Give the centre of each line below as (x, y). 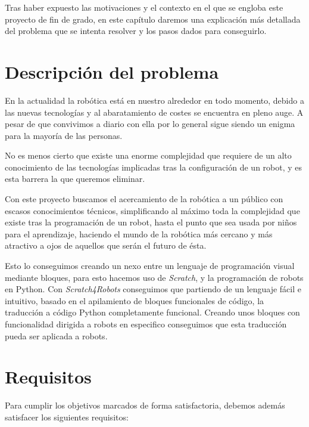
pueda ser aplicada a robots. (56, 335)
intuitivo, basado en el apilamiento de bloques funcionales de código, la (135, 300)
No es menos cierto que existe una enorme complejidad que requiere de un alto (148, 155)
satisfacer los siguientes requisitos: (67, 417)
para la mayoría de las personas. (64, 135)
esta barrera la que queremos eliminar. (75, 179)
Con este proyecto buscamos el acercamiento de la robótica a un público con (144, 199)
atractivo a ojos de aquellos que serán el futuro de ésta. (106, 245)
